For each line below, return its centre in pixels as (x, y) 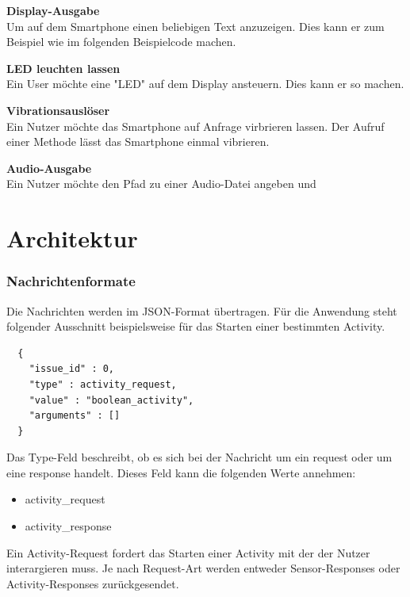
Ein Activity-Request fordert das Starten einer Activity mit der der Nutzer (188, 552)
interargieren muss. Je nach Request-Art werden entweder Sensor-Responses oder (203, 568)
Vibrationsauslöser (58, 110)
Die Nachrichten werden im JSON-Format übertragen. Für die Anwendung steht (202, 310)
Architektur (72, 238)
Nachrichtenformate (71, 281)
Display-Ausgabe (53, 10)
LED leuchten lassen (63, 68)
